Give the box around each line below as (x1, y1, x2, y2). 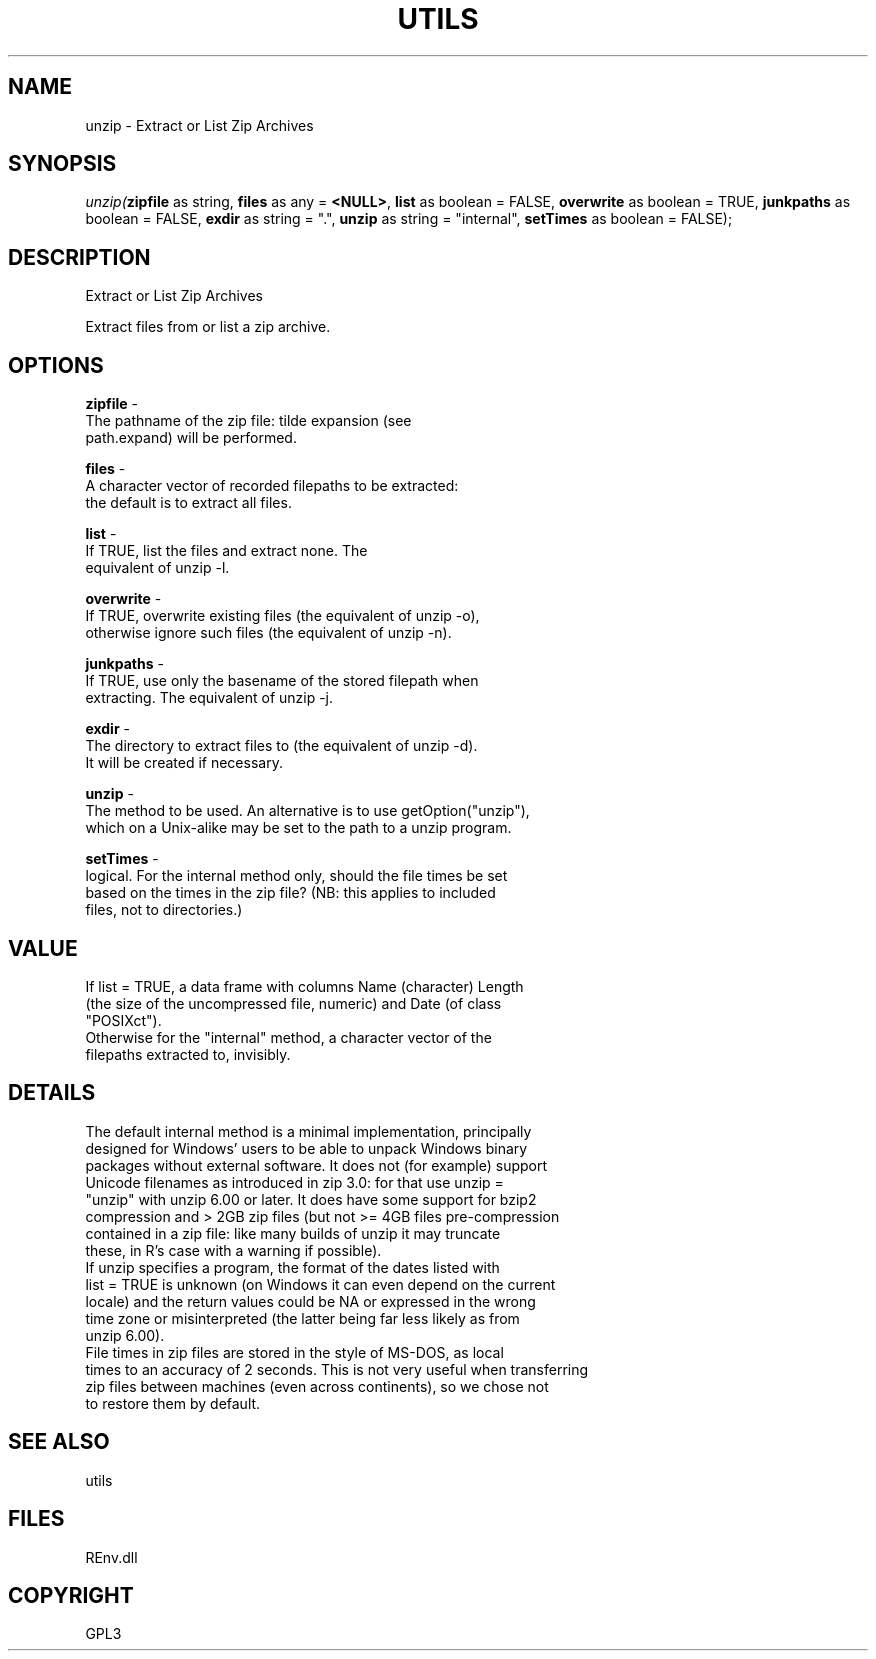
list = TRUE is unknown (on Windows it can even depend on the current (85, 1275, 556, 1293)
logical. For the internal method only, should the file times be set (85, 867, 508, 885)
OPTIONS (8, 352, 104, 378)
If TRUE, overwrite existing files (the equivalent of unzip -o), (85, 607, 480, 625)
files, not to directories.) (85, 901, 243, 919)
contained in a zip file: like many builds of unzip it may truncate (85, 1224, 501, 1242)
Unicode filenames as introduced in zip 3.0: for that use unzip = (85, 1173, 504, 1191)
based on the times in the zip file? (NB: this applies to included (85, 884, 496, 902)
